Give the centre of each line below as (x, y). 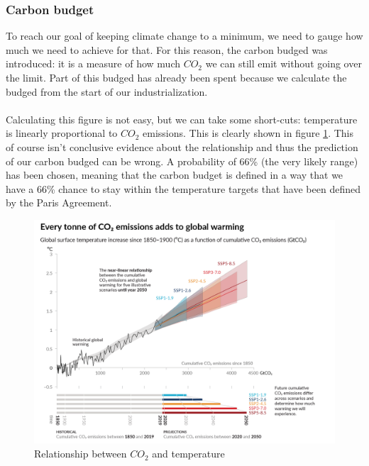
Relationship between (81, 454)
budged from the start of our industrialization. (107, 91)
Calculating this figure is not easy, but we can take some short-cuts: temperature (182, 119)
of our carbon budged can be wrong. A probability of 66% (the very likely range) (182, 161)
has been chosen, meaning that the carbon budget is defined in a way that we (175, 175)
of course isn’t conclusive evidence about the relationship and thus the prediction (182, 146)
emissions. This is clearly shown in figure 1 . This (248, 133)
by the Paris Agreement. (59, 203)
